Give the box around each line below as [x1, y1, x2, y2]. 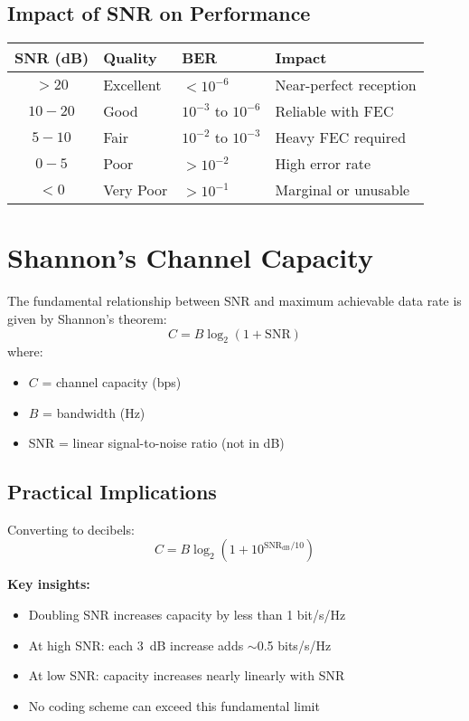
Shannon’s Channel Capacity [7, 239, 373, 276]
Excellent [103, 74, 162, 96]
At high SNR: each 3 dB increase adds [28, 635, 244, 654]
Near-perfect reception [275, 74, 417, 96]
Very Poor [103, 179, 168, 201]
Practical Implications [7, 478, 217, 506]
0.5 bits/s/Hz [257, 635, 332, 654]
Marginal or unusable [275, 179, 410, 201]
